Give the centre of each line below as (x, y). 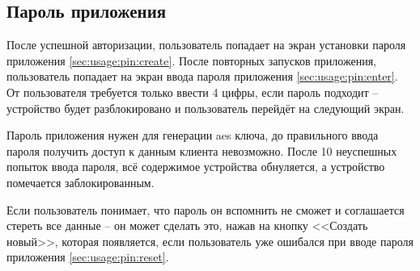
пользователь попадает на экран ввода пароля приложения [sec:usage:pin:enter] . (202, 76)
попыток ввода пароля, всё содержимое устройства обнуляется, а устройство (196, 167)
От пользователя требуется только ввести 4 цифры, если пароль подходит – (193, 92)
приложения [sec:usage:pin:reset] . (88, 257)
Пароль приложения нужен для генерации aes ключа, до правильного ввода (193, 135)
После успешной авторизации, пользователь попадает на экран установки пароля (206, 45)
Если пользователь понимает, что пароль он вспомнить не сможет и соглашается (206, 209)
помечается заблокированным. (81, 182)
